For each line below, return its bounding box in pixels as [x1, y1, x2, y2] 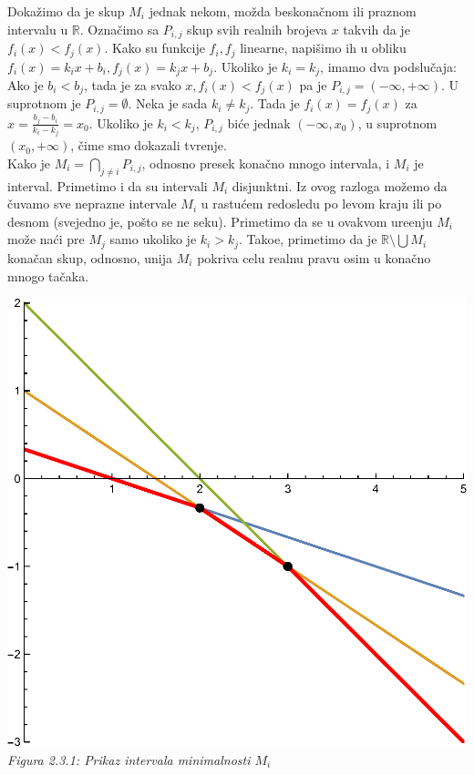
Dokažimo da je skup [7, 2, 125, 20]
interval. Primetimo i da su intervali [7, 176, 208, 195]
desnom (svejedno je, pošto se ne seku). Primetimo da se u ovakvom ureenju [7, 211, 433, 230]
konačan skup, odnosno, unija [7, 248, 173, 267]
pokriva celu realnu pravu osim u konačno [197, 248, 431, 267]
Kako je [7, 153, 51, 172]
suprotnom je [7, 94, 81, 113]
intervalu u [7, 19, 68, 38]
